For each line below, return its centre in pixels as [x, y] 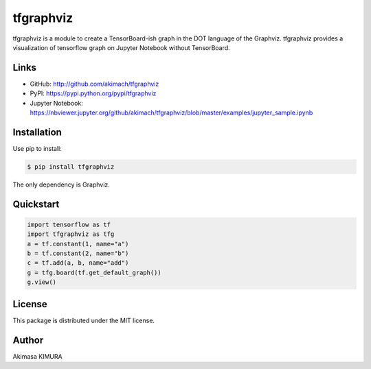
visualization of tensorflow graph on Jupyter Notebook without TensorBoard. [121, 47]
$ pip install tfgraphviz [71, 167]
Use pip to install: [37, 148]
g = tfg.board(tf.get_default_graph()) [94, 272]
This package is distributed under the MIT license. [83, 320]
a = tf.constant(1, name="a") [78, 244]
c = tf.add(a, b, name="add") [78, 263]
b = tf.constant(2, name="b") [78, 253]
